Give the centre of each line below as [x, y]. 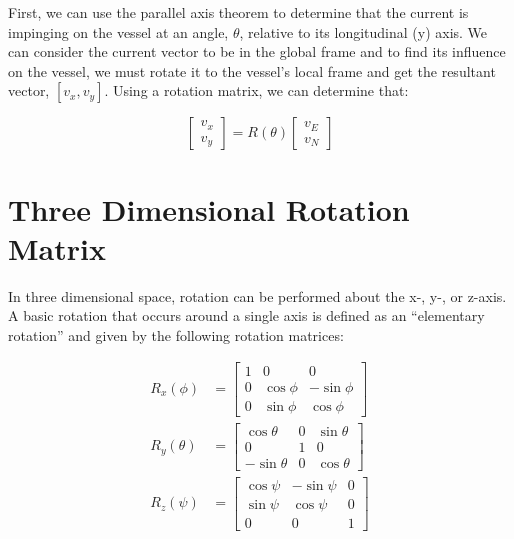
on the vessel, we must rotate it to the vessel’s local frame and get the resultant [252, 70]
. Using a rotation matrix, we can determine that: [256, 90]
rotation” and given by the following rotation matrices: [176, 334]
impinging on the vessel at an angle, [118, 31]
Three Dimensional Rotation [209, 208]
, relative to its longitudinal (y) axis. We [363, 31]
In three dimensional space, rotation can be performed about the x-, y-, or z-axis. [257, 295]
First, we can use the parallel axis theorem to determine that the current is [238, 12]
